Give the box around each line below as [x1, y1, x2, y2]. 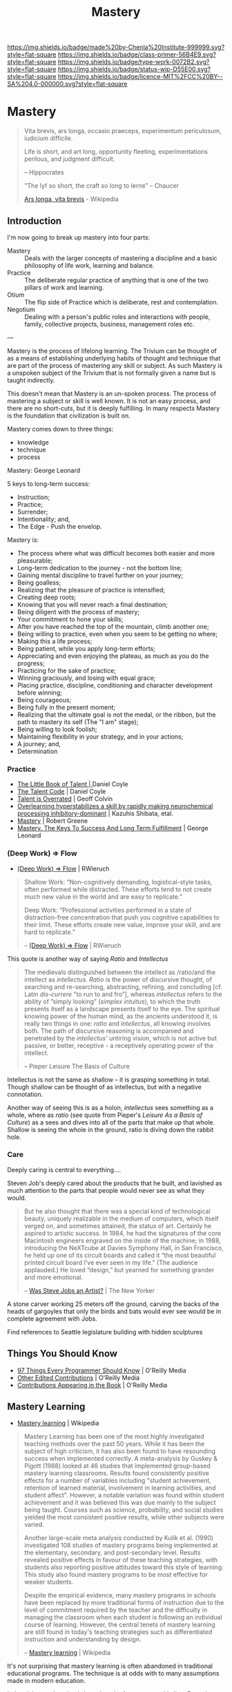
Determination [17, 747, 58, 755]
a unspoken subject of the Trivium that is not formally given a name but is [7, 369, 216, 377]
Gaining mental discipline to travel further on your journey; [17, 571, 184, 579]
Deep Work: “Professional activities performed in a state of [23, 906, 192, 914]
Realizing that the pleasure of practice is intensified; [17, 585, 166, 594]
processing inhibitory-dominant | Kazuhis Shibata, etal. [17, 809, 174, 818]
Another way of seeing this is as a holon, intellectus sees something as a [7, 1103, 214, 1111]
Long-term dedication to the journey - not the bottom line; [17, 563, 182, 572]
